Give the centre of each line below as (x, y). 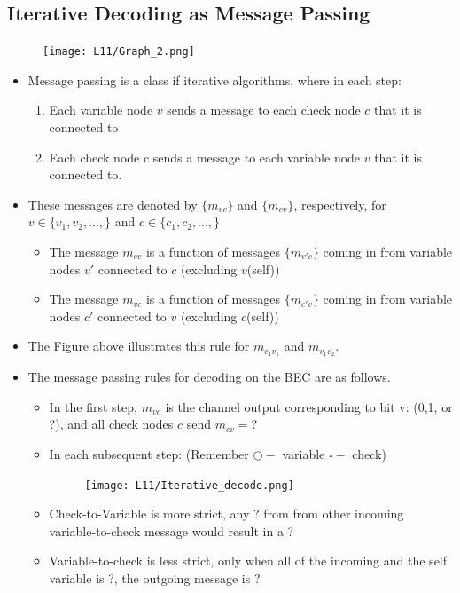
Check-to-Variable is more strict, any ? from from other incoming (226, 514)
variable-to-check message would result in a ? (172, 530)
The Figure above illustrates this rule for (139, 346)
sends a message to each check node (264, 110)
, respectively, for (340, 204)
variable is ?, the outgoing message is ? (155, 578)
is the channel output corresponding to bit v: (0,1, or (309, 406)
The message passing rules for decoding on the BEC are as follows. (209, 377)
